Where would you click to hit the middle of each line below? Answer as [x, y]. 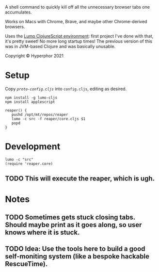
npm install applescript [30, 102]
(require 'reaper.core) [29, 164]
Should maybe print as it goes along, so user [73, 225]
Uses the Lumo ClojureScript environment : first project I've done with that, [79, 36]
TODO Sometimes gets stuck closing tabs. [70, 217]
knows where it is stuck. [42, 232]
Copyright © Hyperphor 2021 [34, 56]
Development [33, 147]
